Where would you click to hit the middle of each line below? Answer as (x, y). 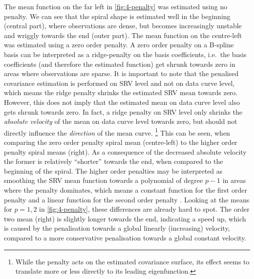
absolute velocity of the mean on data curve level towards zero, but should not (121, 121)
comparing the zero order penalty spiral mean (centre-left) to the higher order (121, 142)
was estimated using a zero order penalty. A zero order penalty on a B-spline (119, 45)
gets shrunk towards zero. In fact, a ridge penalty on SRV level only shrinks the (123, 111)
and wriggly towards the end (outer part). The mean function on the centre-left (123, 35)
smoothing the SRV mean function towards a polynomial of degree (104, 180)
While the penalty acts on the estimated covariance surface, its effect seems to (132, 261)
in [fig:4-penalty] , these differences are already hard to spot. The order (144, 209)
